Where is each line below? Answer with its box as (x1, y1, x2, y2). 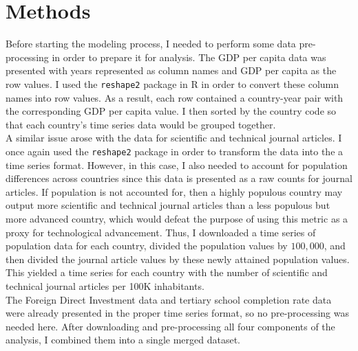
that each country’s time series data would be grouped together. (6, 117, 276, 131)
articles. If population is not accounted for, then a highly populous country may (6, 184, 343, 199)
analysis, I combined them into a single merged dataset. (6, 332, 240, 347)
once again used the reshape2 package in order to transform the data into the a (6, 144, 344, 158)
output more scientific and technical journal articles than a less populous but (6, 198, 330, 212)
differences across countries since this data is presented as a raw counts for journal (6, 171, 352, 185)
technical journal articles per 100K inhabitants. (6, 278, 204, 293)
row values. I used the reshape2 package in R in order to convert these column (6, 76, 339, 91)
